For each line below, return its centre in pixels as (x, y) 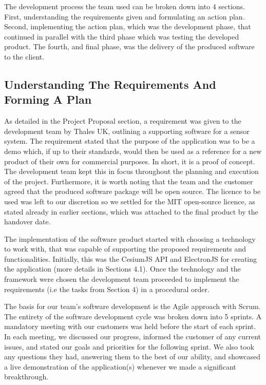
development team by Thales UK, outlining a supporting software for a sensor (127, 131)
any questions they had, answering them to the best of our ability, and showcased (132, 357)
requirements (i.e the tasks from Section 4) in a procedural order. (107, 289)
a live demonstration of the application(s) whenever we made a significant (120, 366)
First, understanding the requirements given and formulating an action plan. (125, 16)
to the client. (24, 56)
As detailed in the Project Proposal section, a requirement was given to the (123, 121)
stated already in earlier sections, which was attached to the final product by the (131, 211)
